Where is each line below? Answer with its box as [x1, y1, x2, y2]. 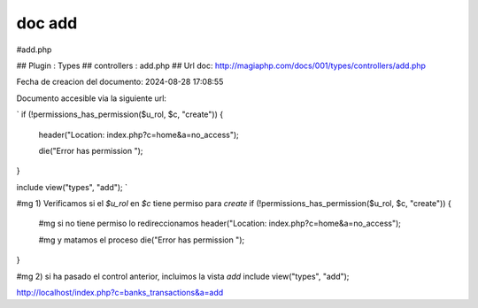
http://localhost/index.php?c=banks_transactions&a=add [16, 288, 224, 298]
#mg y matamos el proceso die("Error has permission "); [38, 235, 245, 245]
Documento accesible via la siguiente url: [16, 93, 167, 104]
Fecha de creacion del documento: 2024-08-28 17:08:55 [16, 76, 224, 88]
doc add [16, 13, 78, 33]
